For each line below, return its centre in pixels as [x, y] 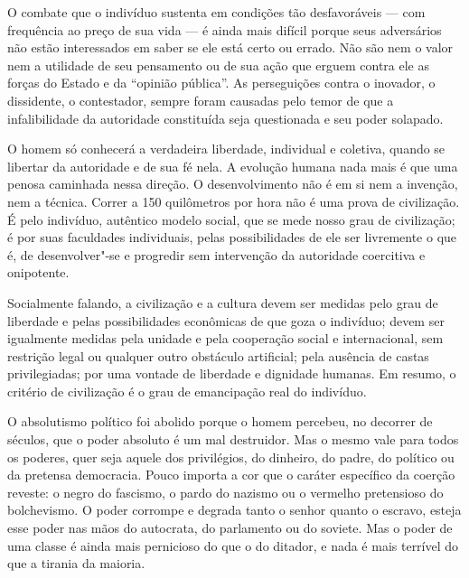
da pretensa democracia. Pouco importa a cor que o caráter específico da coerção [231, 475]
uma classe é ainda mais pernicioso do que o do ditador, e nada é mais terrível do [233, 545]
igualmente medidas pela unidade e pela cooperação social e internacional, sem [225, 338]
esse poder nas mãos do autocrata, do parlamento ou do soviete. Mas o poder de [230, 528]
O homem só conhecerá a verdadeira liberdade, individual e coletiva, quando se [226, 149]
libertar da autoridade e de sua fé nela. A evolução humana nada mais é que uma [233, 166]
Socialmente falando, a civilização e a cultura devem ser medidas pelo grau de [223, 302]
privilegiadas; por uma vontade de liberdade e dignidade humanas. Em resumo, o [232, 373]
